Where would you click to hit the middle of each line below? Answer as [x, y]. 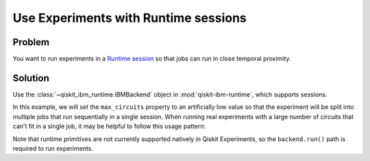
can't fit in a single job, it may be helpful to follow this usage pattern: [109, 126]
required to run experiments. [53, 148]
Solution [31, 78]
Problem [31, 42]
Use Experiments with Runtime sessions [129, 18]
